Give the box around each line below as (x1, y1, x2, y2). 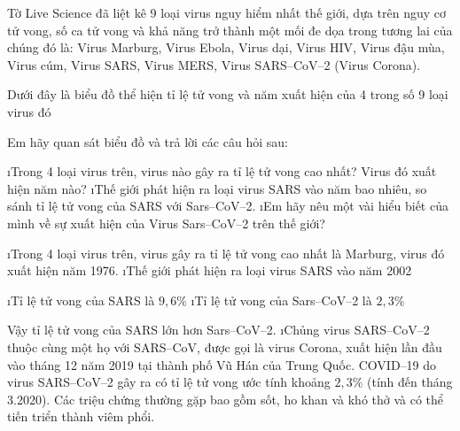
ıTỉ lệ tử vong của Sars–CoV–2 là (191, 290, 372, 309)
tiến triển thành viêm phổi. (7, 407, 155, 426)
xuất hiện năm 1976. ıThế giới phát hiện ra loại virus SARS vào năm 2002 (7, 261, 412, 280)
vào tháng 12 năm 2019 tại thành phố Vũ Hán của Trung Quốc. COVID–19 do (7, 355, 437, 373)
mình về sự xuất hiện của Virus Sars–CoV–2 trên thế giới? (7, 213, 325, 232)
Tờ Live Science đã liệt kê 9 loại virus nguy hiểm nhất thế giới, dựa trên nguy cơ (7, 4, 447, 21)
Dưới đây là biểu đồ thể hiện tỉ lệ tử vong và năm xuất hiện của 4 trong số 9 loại (7, 85, 448, 104)
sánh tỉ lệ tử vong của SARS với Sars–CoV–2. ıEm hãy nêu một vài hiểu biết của (7, 196, 448, 215)
